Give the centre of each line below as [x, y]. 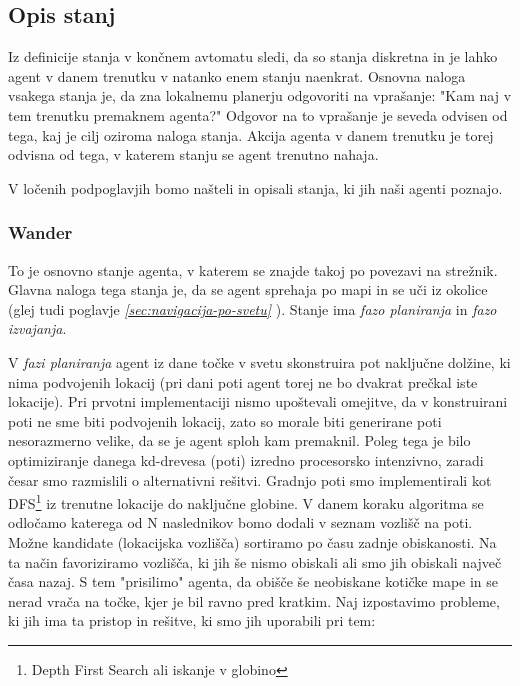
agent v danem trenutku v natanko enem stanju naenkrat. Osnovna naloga [237, 75]
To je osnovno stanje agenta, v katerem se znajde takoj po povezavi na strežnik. [253, 269]
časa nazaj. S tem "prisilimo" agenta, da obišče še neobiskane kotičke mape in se [253, 581]
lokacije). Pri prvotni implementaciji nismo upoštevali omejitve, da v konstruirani [258, 401]
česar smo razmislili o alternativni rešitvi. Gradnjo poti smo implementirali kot [250, 479]
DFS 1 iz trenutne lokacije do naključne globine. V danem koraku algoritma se [246, 501]
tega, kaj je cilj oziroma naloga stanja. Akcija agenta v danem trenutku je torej [251, 134]
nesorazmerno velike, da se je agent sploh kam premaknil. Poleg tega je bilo [239, 440]
